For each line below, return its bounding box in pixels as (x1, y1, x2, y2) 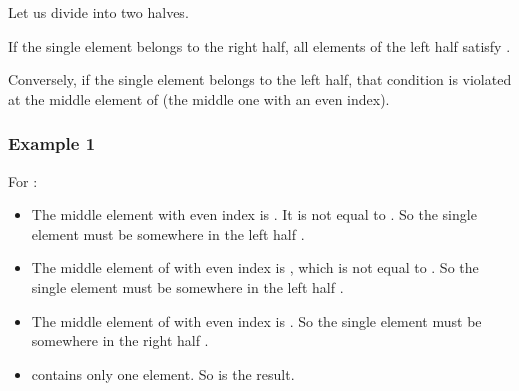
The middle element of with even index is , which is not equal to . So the (31, 257, 479, 278)
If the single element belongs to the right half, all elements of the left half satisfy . (8, 35, 511, 56)
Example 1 (8, 131, 96, 156)
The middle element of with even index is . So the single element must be (31, 310, 482, 331)
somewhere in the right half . (31, 330, 209, 351)
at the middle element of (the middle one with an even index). (8, 88, 390, 109)
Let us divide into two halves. (8, 2, 189, 22)
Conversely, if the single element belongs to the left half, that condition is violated (8, 69, 512, 90)
